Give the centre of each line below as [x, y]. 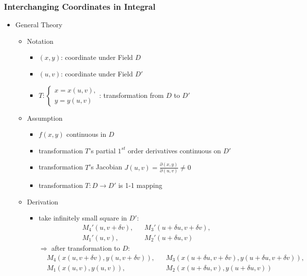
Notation [40, 41]
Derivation [43, 201]
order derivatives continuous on [174, 150]
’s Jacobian [106, 167]
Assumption [45, 118]
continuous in [86, 134]
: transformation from [132, 95]
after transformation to [86, 248]
